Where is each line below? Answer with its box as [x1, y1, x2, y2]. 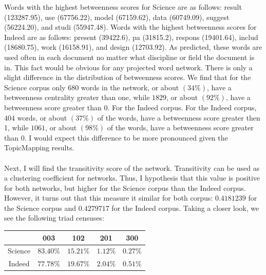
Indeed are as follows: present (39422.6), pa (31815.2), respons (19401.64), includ [4, 31, 258, 42]
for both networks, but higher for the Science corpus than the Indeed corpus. [4, 182, 246, 193]
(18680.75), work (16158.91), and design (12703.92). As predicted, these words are [4, 42, 262, 52]
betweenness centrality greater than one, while [4, 92, 150, 103]
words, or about [17, 112, 67, 123]
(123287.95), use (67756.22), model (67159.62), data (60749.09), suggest [4, 11, 230, 22]
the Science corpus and [4, 202, 77, 213]
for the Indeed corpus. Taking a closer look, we [111, 202, 259, 213]
